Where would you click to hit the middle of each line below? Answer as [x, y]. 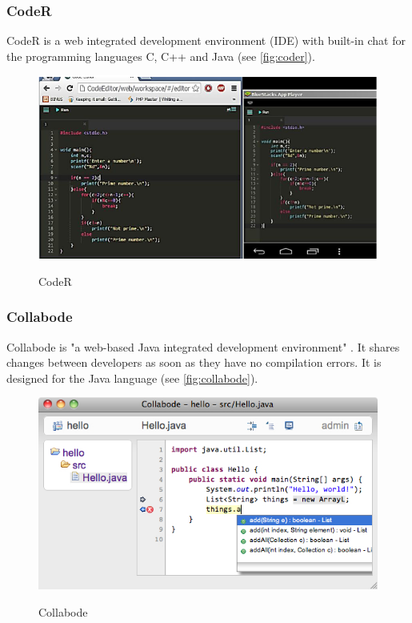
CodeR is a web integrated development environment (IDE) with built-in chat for [206, 40]
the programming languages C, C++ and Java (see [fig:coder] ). [161, 56]
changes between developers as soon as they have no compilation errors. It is [194, 362]
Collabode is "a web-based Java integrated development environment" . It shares [203, 346]
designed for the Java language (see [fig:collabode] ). [132, 378]
